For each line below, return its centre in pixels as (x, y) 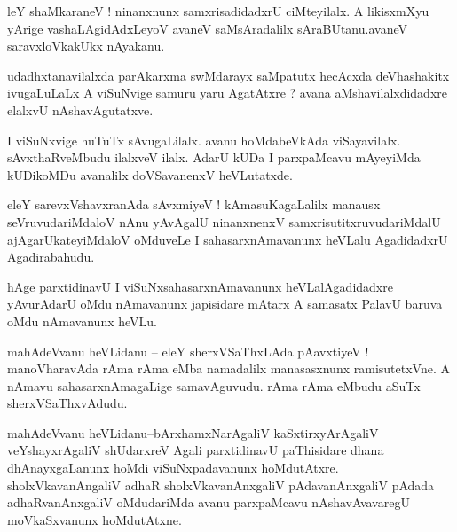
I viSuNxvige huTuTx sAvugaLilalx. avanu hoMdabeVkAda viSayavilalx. (204, 140)
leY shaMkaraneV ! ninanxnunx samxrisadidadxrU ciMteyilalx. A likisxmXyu (218, 11)
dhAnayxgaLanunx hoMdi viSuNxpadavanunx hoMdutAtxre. (173, 468)
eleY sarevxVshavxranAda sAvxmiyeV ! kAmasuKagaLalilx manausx (194, 204)
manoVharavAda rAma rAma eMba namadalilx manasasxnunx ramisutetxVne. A (228, 368)
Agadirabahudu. (51, 257)
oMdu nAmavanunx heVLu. (83, 321)
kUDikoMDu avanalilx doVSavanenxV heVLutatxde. (150, 174)
